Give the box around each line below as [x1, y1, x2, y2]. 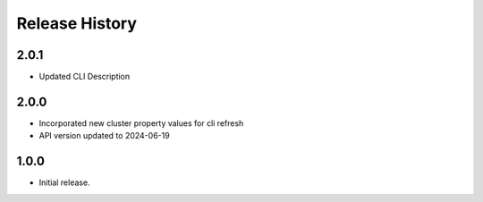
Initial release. [38, 177, 90, 188]
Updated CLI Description [38, 72, 131, 82]
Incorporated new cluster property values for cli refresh [38, 117, 244, 129]
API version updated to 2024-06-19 [38, 130, 170, 141]
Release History [16, 13, 138, 33]
